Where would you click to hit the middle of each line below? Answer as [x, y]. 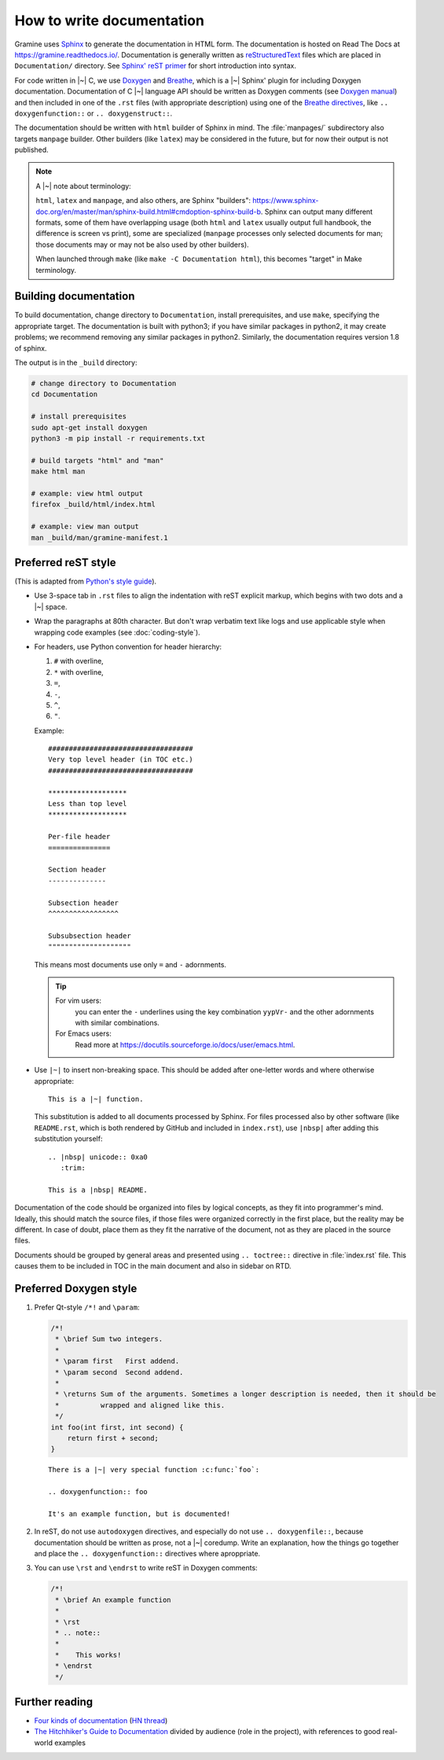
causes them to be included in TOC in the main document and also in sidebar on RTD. [153, 1266]
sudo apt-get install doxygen [89, 427]
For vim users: [79, 1001]
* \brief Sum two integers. [109, 1339]
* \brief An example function [114, 1600]
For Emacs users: [83, 1033]
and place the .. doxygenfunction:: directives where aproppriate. [147, 1554]
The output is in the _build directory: [76, 363]
